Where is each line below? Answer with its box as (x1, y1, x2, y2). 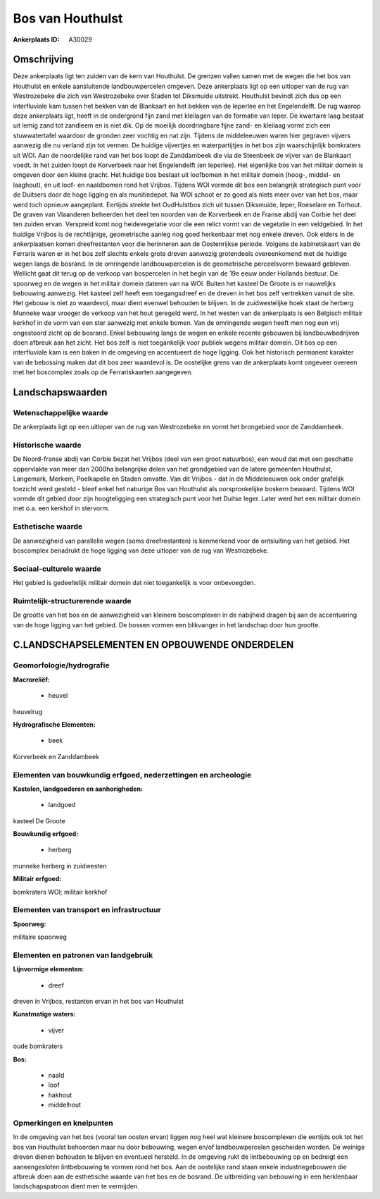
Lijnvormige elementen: (13, 965, 84, 973)
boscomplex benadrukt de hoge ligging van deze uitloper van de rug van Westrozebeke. (13, 546, 269, 555)
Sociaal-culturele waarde (13, 564, 101, 574)
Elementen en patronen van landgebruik (13, 950, 153, 960)
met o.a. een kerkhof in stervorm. (13, 504, 110, 512)
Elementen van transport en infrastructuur (13, 905, 161, 915)
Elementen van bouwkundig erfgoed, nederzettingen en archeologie (13, 770, 252, 780)
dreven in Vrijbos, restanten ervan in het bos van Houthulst (13, 997, 184, 1006)
